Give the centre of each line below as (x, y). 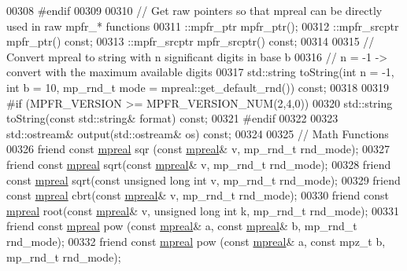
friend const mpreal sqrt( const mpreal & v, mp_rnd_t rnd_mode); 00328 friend (199, 164)
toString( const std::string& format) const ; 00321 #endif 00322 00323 (172, 118)
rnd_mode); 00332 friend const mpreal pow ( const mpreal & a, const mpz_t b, (196, 241)
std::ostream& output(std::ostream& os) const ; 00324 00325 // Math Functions (198, 133)
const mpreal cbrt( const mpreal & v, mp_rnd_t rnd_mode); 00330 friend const (198, 195)
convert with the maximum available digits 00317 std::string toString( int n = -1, (200, 72)
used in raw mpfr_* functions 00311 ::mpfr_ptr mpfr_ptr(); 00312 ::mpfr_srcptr (203, 26)
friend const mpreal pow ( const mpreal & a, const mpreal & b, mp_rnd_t (182, 226)
